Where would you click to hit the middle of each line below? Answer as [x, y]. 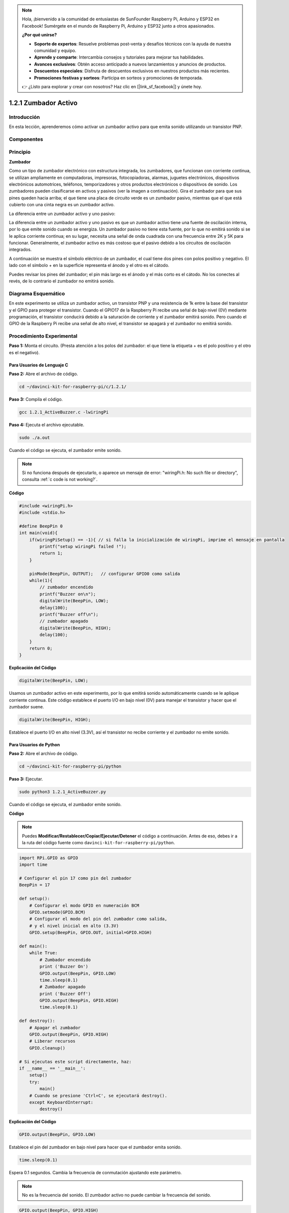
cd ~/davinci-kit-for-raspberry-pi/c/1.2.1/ [73, 387]
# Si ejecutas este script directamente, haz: [75, 1062]
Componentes [26, 139]
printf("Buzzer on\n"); [68, 594]
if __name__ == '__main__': [52, 1068]
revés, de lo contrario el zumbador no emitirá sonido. [62, 281]
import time [33, 865]
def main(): [33, 946]
